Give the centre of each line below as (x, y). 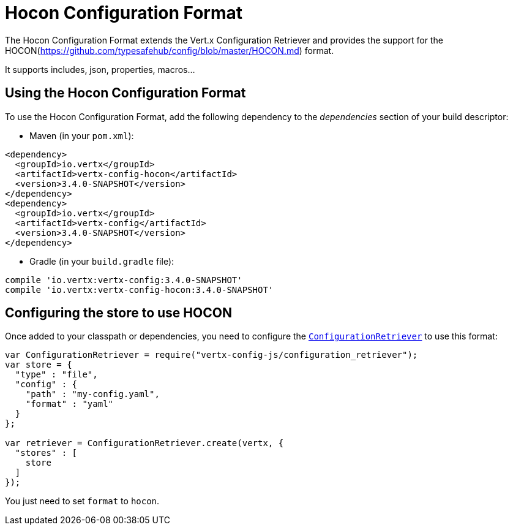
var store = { (39, 365)
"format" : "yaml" (69, 404)
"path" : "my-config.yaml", (92, 394)
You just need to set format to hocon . (82, 501)
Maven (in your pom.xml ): (82, 135)
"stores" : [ (46, 453)
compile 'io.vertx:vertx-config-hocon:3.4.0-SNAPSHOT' (139, 290)
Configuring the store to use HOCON (118, 313)
